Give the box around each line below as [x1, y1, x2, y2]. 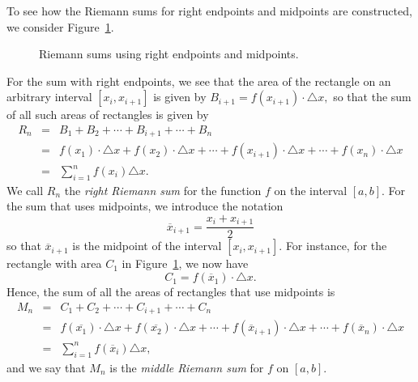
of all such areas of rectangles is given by [6, 106, 209, 123]
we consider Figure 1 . [6, 18, 114, 35]
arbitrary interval [6, 88, 92, 105]
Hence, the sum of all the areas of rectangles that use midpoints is [6, 283, 335, 300]
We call [6, 181, 44, 198]
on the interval [274, 181, 348, 198]
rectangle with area [6, 255, 102, 272]
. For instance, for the [279, 237, 387, 254]
